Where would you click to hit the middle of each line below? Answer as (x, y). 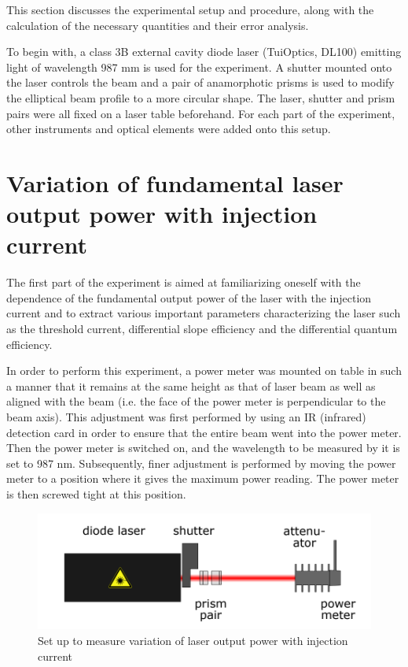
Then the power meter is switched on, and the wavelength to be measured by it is (203, 448)
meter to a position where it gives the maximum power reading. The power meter (203, 478)
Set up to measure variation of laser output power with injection (193, 641)
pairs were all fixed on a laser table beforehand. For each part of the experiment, (201, 113)
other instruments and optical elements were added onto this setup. (169, 129)
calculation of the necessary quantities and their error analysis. (158, 25)
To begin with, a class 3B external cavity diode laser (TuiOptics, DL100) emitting (204, 52)
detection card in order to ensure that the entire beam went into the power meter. (204, 432)
